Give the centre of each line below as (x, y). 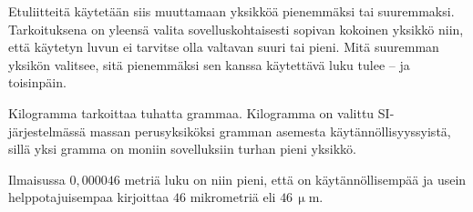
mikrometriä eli (233, 197)
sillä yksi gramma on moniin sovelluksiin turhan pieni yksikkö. (183, 149)
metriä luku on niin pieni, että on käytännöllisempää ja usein (295, 179)
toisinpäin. (37, 82)
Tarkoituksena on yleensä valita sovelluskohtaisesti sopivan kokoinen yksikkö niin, (236, 29)
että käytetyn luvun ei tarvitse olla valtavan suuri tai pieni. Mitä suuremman (224, 47)
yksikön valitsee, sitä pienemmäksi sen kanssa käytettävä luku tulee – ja (209, 64)
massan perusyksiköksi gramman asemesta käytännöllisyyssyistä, (270, 131)
